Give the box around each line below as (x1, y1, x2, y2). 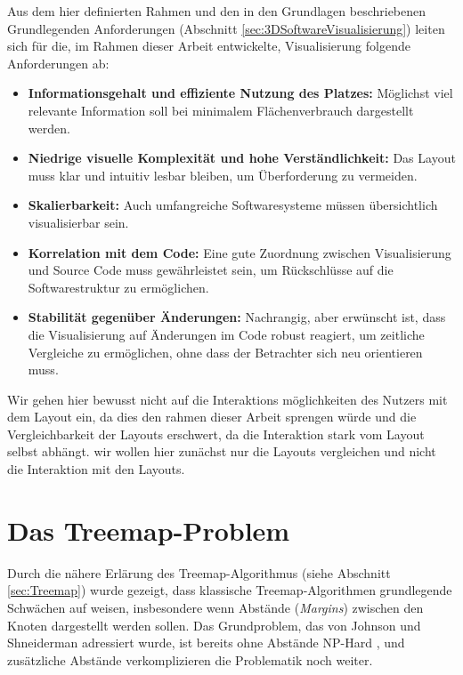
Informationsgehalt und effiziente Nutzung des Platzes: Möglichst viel (28, 84, 453, 102)
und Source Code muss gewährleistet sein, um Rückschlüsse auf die (28, 261, 394, 279)
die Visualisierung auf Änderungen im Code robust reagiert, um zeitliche (28, 325, 425, 343)
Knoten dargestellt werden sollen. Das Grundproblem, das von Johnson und (7, 615, 421, 634)
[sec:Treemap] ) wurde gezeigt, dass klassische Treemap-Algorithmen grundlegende (7, 581, 452, 599)
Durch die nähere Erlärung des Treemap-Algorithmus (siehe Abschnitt (7, 563, 391, 582)
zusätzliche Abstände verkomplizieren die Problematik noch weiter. (7, 650, 373, 669)
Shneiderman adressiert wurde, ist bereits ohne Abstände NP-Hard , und (7, 633, 405, 652)
